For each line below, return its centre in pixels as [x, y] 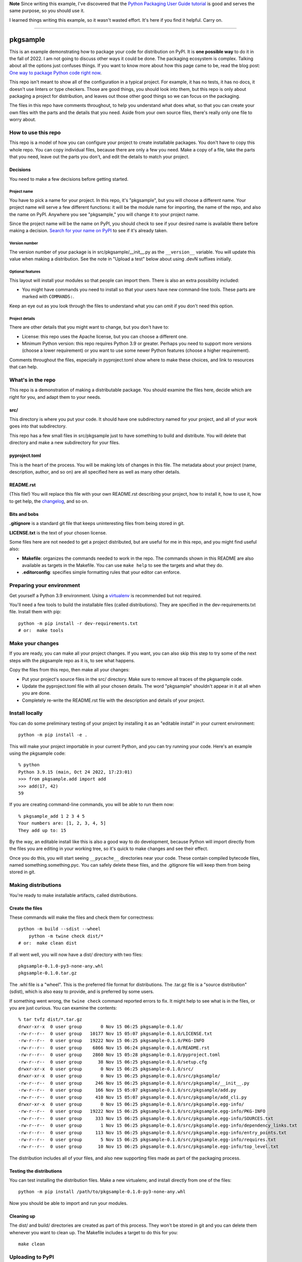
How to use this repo [35, 132]
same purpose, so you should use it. [47, 11]
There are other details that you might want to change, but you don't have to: [89, 327]
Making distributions [35, 885]
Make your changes [34, 643]
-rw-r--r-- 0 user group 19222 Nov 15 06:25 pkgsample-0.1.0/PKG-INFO [111, 1041]
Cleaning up [22, 1216]
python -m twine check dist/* [66, 936]
